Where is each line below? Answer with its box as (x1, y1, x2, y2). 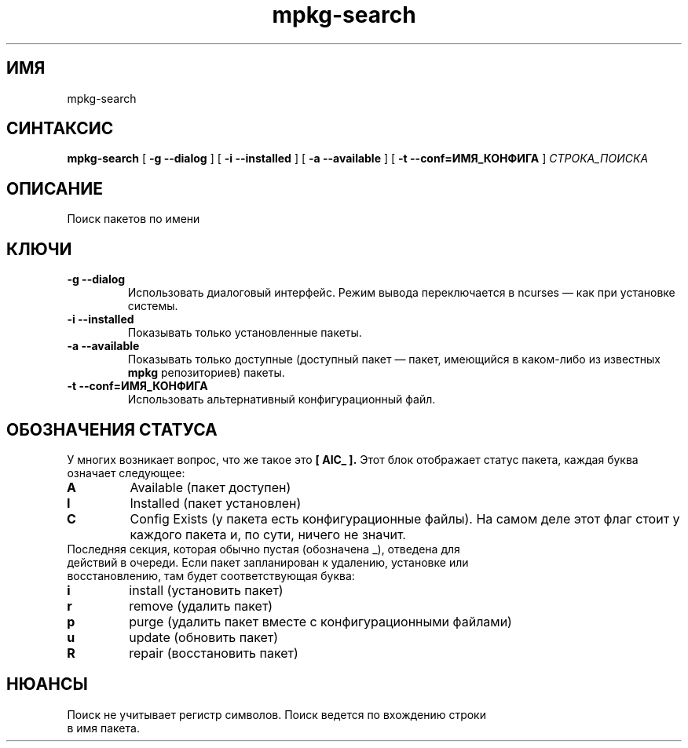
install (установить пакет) (129, 582, 284, 598)
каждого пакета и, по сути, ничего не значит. (130, 526, 406, 542)
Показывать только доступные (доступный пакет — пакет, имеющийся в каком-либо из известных (127, 352, 661, 367)
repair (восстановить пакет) (129, 644, 298, 661)
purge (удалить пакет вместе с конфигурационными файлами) (129, 613, 512, 629)
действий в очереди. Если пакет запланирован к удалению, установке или (67, 555, 469, 569)
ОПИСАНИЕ (6, 178, 103, 199)
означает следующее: (67, 465, 185, 480)
